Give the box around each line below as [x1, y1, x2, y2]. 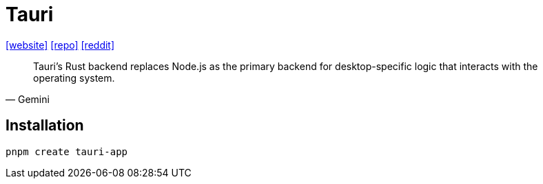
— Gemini [6, 93, 50, 105]
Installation [6, 117, 84, 135]
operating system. [33, 71, 115, 84]
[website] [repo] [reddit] [6, 38, 115, 51]
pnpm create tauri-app [6, 146, 128, 157]
